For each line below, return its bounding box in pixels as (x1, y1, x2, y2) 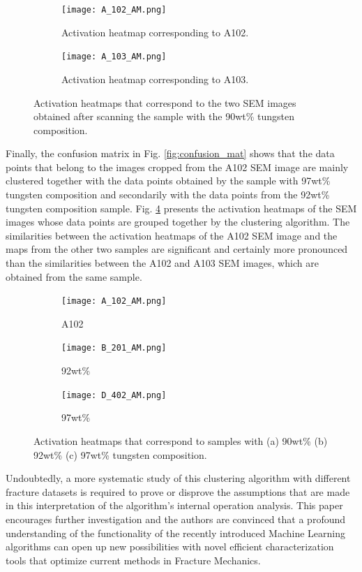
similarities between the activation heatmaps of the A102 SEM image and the (6, 228, 338, 242)
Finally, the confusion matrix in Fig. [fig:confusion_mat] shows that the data (6, 146, 335, 161)
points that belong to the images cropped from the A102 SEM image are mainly (6, 159, 349, 174)
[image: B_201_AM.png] (61, 343, 167, 353)
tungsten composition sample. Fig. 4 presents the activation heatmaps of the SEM (6, 200, 357, 215)
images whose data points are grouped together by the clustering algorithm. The (6, 214, 350, 229)
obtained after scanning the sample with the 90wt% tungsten (33, 109, 294, 124)
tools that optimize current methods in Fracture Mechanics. (6, 552, 261, 567)
